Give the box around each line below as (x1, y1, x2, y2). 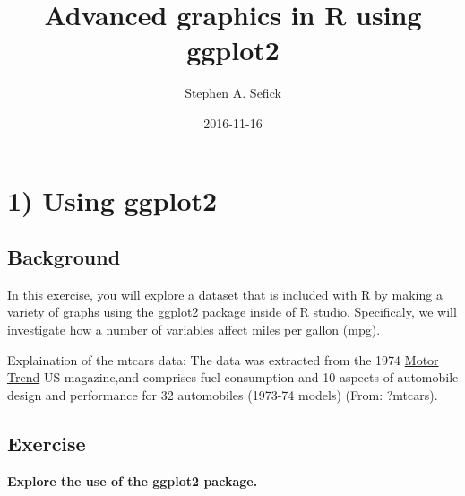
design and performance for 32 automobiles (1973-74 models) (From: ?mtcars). (7, 385, 438, 404)
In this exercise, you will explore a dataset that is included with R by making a (7, 284, 443, 303)
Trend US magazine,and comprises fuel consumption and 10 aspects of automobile (7, 368, 459, 387)
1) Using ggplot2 (7, 181, 218, 218)
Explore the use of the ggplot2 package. (7, 471, 258, 490)
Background (7, 243, 121, 271)
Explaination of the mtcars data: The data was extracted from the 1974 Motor (7, 350, 439, 369)
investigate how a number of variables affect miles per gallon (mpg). (7, 320, 381, 339)
